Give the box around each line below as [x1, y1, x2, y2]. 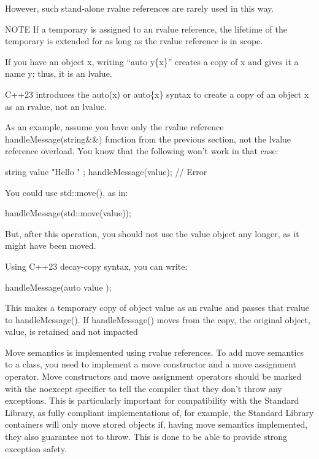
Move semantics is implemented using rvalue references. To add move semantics [5, 345, 304, 358]
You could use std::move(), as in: [5, 186, 128, 198]
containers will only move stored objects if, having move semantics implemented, [5, 418, 308, 431]
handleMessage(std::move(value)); [5, 206, 131, 219]
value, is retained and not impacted [5, 325, 138, 338]
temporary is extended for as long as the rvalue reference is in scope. [5, 34, 263, 47]
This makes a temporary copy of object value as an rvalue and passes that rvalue [5, 301, 310, 314]
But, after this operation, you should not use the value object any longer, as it [5, 227, 299, 240]
